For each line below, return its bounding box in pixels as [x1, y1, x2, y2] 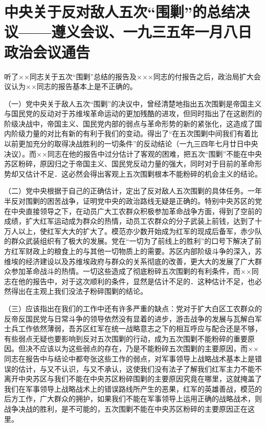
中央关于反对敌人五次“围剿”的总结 [4, 1, 235, 22]
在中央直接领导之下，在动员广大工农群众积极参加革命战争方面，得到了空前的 [4, 205, 262, 216]
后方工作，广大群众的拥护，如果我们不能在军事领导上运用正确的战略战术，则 [4, 393, 262, 404]
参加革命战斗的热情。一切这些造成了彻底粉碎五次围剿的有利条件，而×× [11, 266, 252, 276]
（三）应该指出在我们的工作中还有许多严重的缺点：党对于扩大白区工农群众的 [4, 303, 262, 313]
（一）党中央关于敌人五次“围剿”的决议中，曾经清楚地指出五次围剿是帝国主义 [4, 98, 262, 109]
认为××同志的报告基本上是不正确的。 [11, 81, 137, 92]
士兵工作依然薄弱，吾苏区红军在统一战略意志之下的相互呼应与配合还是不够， [4, 323, 262, 334]
